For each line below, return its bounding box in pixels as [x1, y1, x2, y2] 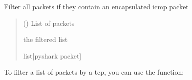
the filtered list [23, 34, 68, 44]
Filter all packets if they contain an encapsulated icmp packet [4, 1, 189, 11]
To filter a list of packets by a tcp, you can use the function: [4, 67, 184, 77]
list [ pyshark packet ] [23, 50, 82, 60]
